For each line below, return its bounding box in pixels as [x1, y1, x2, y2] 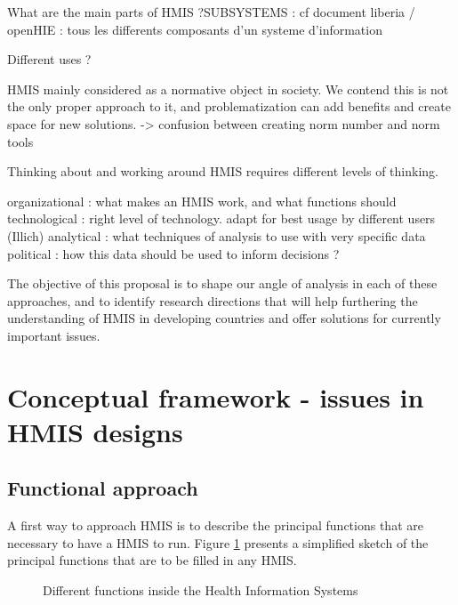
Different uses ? [7, 50, 92, 69]
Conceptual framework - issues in [7, 378, 424, 415]
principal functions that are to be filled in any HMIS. [7, 551, 297, 569]
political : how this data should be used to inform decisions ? [7, 244, 340, 262]
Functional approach [7, 474, 198, 502]
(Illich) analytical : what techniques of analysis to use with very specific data [7, 226, 426, 245]
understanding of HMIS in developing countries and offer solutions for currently [7, 309, 441, 327]
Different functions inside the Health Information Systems [43, 581, 358, 600]
